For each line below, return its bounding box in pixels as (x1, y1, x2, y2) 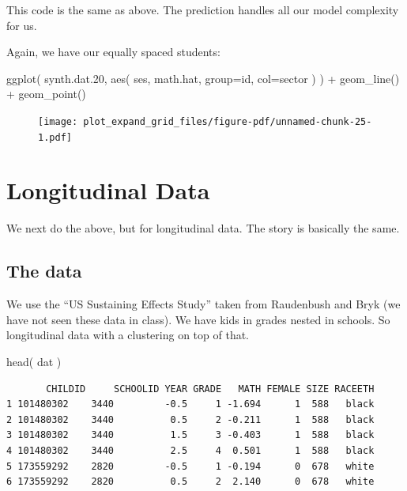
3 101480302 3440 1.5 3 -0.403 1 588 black (6, 429, 375, 441)
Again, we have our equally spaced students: (6, 43, 220, 60)
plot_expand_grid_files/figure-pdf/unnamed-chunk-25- (83, 115, 372, 127)
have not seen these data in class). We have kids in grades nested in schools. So (6, 311, 390, 327)
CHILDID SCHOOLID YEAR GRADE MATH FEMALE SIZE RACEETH (46, 383, 375, 395)
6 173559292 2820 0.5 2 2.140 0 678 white (6, 476, 375, 488)
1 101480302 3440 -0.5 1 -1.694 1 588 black (6, 398, 375, 410)
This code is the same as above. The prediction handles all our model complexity (6, 2, 399, 17)
